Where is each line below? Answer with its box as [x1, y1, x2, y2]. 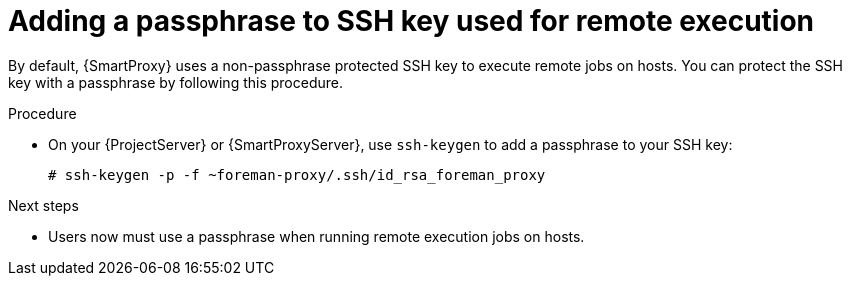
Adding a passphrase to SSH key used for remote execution [8, 4, 815, 38]
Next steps [8, 196, 79, 214]
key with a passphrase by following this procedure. [8, 73, 343, 91]
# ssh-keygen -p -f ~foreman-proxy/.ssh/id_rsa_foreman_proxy [48, 166, 546, 183]
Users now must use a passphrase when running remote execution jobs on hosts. [48, 227, 585, 245]
